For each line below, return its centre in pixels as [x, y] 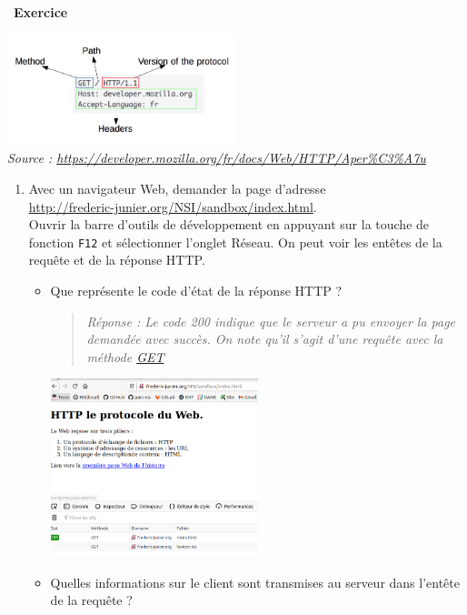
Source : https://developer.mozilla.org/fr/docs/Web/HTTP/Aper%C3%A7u [217, 158]
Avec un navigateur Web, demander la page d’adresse [177, 188]
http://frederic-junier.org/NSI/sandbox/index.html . [173, 206]
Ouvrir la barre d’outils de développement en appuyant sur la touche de [229, 224]
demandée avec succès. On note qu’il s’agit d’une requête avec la [265, 339]
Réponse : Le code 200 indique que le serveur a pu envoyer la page [271, 321]
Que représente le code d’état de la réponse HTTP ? [196, 290]
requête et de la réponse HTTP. [117, 260]
